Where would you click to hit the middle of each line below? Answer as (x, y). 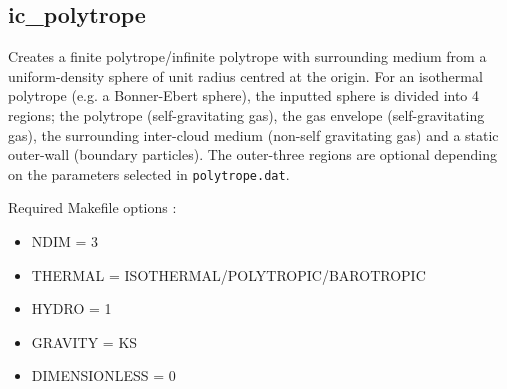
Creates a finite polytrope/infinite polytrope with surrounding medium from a (247, 56)
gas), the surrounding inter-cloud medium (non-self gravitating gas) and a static (253, 134)
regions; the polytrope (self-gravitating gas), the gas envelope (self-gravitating (246, 114)
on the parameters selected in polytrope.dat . (149, 173)
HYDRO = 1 (71, 308)
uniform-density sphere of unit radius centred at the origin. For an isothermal (245, 75)
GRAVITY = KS (84, 341)
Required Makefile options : (92, 207)
